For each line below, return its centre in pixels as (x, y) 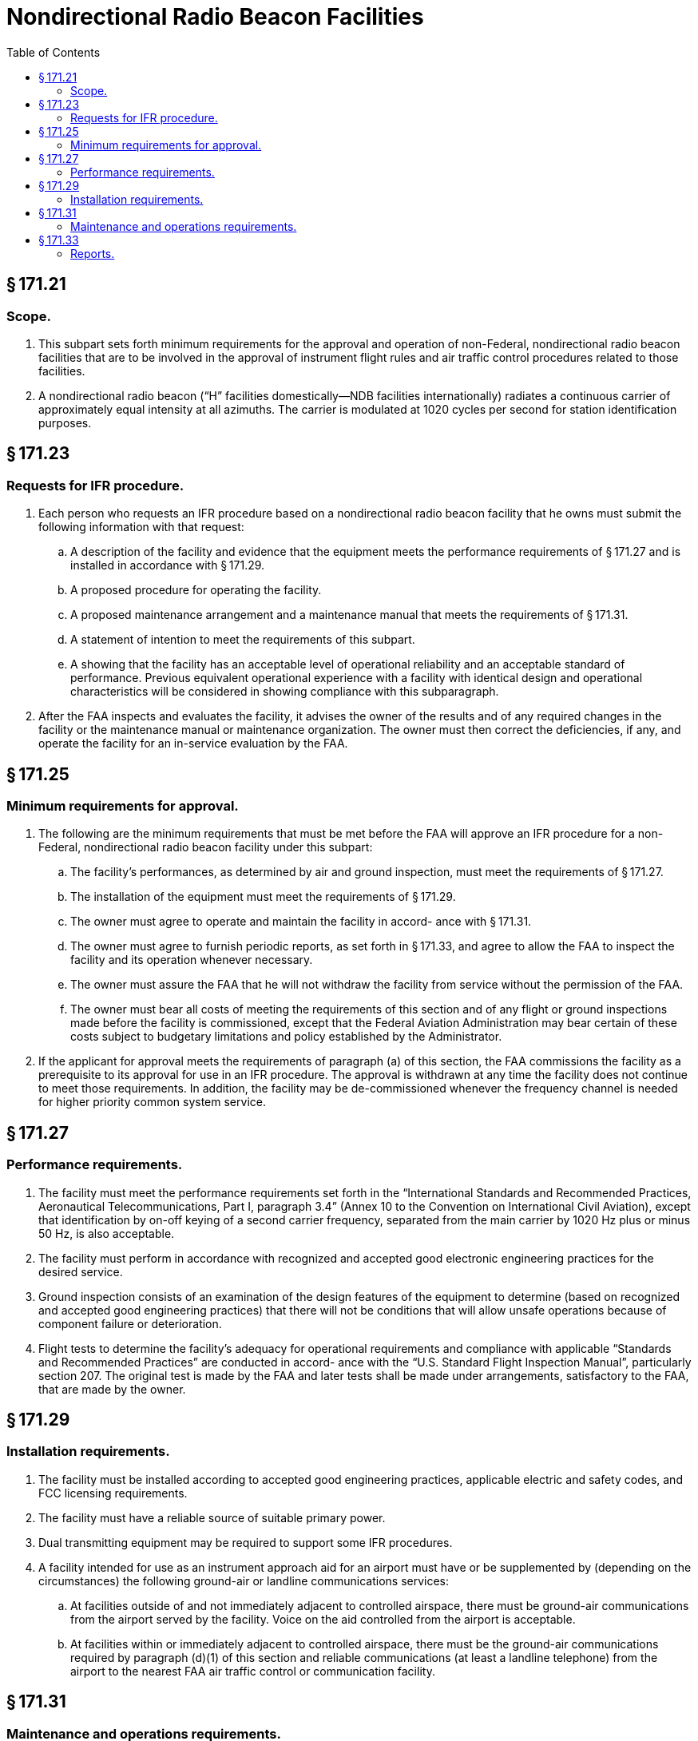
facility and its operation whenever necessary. (192, 960)
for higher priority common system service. (152, 1102)
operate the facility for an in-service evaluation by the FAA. (193, 744)
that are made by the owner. (112, 1389)
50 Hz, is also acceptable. (107, 1233)
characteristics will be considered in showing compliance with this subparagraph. (285, 692)
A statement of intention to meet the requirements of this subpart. (243, 640)
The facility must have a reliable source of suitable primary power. (212, 1517)
